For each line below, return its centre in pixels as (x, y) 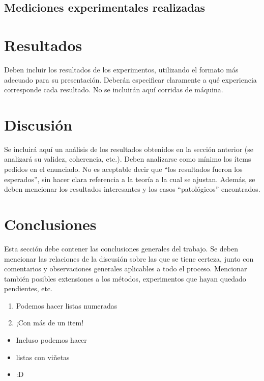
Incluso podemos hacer (51, 340)
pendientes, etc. (28, 288)
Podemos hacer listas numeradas (67, 305)
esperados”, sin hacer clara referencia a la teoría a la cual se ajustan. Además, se (130, 179)
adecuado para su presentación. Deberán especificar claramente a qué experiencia (130, 79)
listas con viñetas (43, 357)
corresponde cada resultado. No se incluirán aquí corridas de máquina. (114, 90)
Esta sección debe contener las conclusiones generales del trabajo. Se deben (121, 248)
